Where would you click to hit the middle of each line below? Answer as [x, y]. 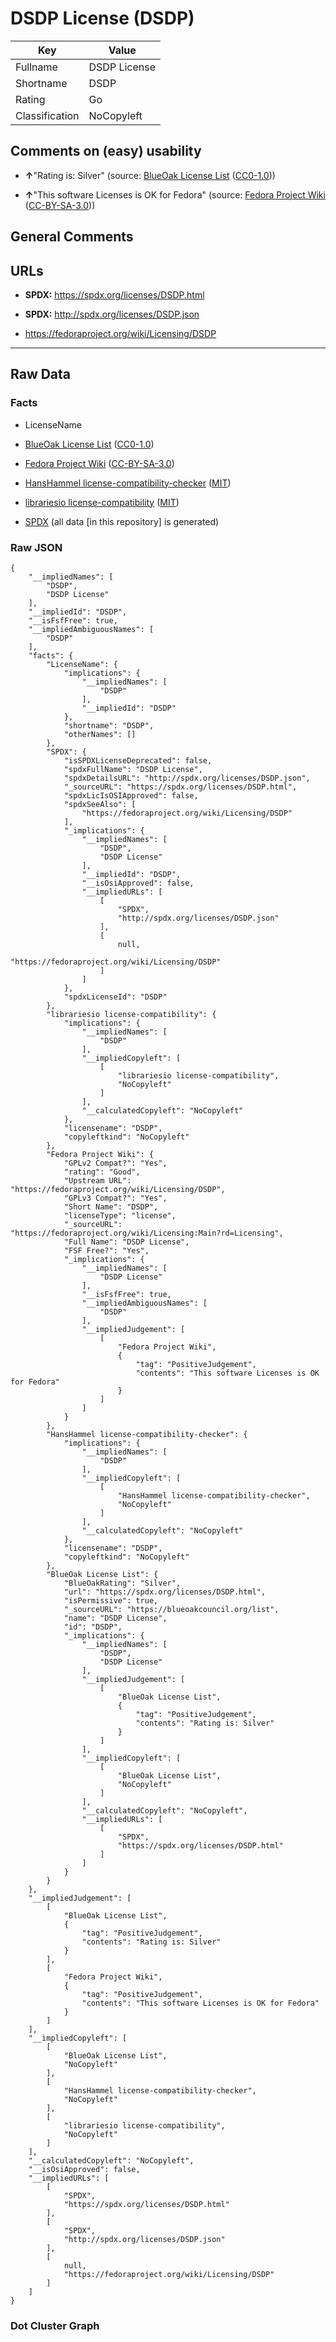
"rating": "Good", [102, 1172]
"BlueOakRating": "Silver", [122, 1583]
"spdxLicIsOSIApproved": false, [131, 795]
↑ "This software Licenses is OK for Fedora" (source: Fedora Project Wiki [175, 194]
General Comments [72, 237]
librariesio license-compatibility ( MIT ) [102, 502]
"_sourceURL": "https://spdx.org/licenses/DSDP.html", [180, 787]
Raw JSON [36, 547]
